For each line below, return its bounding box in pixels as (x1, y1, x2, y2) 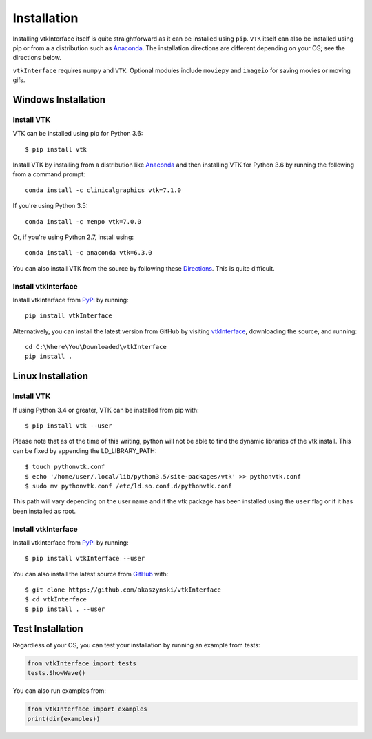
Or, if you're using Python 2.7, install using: (12, 233, 134, 241)
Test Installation (12, 623, 83, 634)
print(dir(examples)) (27, 715, 101, 722)
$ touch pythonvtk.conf (25, 463, 105, 471)
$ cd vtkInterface (25, 596, 87, 603)
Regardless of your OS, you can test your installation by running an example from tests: (12, 641, 260, 649)
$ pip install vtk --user (25, 422, 113, 430)
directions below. (12, 54, 61, 62)
